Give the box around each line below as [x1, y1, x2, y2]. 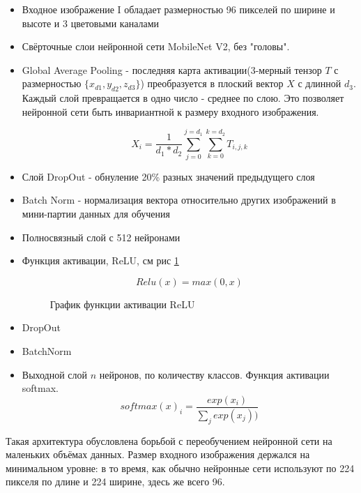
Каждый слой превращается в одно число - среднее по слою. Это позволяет [22, 91, 344, 105]
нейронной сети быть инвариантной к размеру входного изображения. [22, 104, 319, 119]
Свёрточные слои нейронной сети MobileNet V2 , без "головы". [22, 39, 290, 54]
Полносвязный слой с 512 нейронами [22, 229, 180, 244]
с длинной [298, 76, 341, 91]
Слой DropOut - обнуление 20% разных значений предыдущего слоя [22, 169, 315, 183]
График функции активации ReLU [49, 296, 195, 311]
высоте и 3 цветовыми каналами [22, 15, 160, 30]
